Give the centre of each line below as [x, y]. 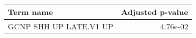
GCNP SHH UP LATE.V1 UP [61, 26]
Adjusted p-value [154, 12]
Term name [30, 12]
